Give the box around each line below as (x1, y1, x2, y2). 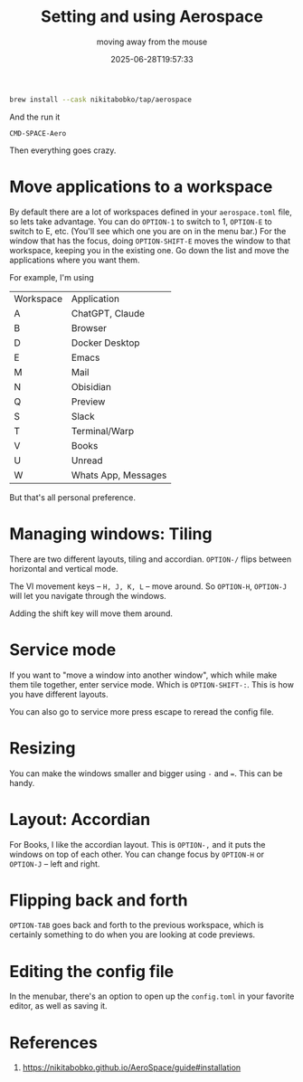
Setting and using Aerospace (40, 6, 264, 27)
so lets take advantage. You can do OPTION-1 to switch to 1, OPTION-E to (9, 215, 273, 227)
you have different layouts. (9, 688, 109, 699)
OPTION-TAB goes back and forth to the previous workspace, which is (9, 920, 264, 931)
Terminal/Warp (71, 424, 135, 437)
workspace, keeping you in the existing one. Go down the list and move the (9, 244, 289, 255)
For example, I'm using (9, 271, 95, 282)
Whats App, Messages (71, 469, 167, 481)
